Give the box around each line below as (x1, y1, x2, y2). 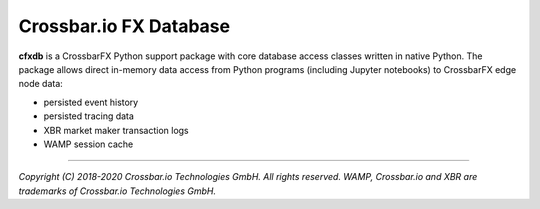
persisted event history (43, 96, 139, 108)
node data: (18, 78, 64, 90)
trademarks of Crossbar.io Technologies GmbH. (18, 185, 217, 197)
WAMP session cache (43, 138, 134, 150)
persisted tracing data (43, 110, 135, 122)
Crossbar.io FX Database (18, 15, 230, 37)
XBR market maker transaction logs (43, 124, 189, 136)
